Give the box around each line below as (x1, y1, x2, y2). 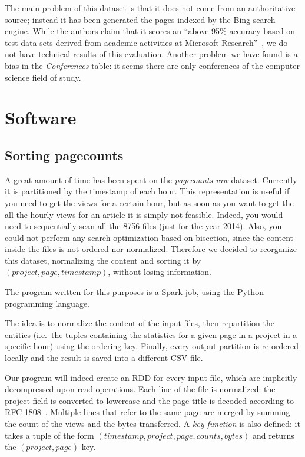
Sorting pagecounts (5, 145, 124, 164)
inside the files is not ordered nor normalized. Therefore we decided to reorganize (5, 243, 297, 255)
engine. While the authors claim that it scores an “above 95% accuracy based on (5, 25, 296, 37)
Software (5, 105, 77, 130)
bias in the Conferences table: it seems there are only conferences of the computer (5, 59, 300, 71)
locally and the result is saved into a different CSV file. (5, 352, 203, 364)
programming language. (5, 297, 89, 309)
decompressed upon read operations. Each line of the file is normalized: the (5, 383, 276, 395)
